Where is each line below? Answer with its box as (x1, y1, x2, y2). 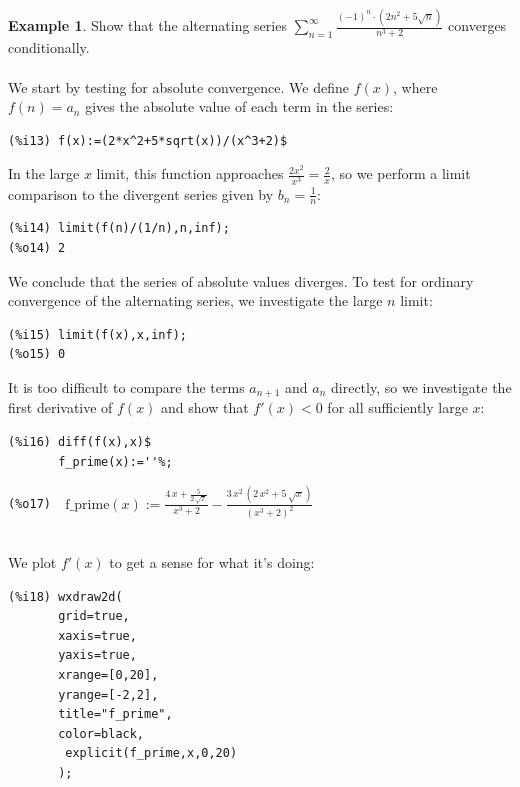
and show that (161, 397, 249, 418)
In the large (8, 163, 80, 184)
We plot (8, 551, 57, 572)
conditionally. (8, 37, 90, 58)
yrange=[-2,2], (58, 687, 159, 702)
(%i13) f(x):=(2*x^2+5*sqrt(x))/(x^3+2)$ (8, 133, 288, 148)
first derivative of (8, 397, 113, 418)
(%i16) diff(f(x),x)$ (8, 435, 152, 449)
